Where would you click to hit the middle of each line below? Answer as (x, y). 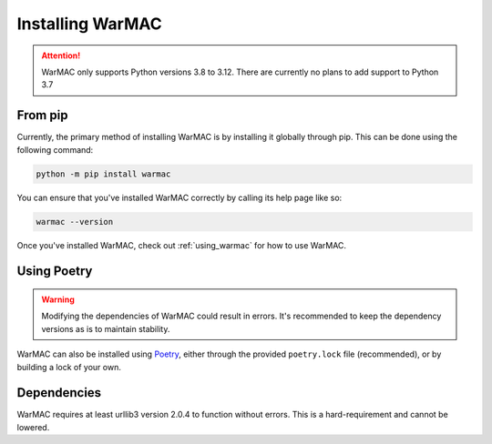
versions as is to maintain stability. (106, 328)
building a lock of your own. (69, 367)
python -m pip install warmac (103, 174)
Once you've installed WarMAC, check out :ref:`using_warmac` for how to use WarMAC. (181, 245)
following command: (55, 149)
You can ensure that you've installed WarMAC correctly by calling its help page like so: (179, 197)
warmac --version (75, 222)
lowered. (33, 427)
